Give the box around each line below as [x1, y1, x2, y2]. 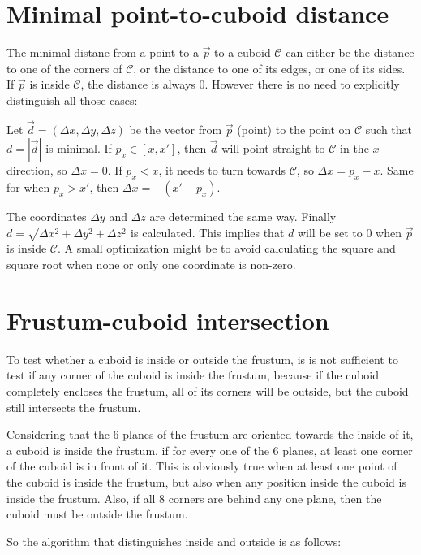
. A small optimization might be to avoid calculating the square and [57, 240, 396, 257]
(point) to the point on [237, 120, 351, 137]
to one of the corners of [6, 59, 122, 76]
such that [365, 120, 413, 137]
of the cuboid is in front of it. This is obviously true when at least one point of [6, 457, 397, 475]
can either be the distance [286, 44, 415, 61]
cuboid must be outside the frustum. [6, 505, 188, 522]
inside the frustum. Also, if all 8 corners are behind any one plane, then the [6, 489, 382, 506]
